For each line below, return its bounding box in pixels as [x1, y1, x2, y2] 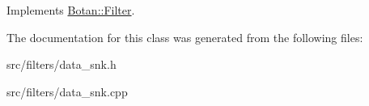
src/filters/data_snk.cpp [6, 83, 128, 100]
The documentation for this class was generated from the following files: [6, 28, 363, 45]
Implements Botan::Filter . [6, 2, 135, 18]
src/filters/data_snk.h [6, 56, 117, 73]
